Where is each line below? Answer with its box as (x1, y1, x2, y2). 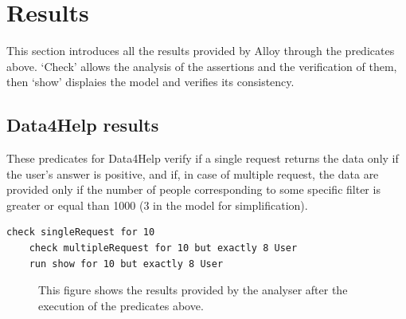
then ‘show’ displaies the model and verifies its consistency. (6, 73, 295, 90)
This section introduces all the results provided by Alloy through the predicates (6, 42, 395, 59)
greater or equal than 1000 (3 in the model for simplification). (6, 196, 308, 213)
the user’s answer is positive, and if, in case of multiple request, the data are (6, 165, 379, 182)
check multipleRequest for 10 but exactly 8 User (29, 242, 298, 254)
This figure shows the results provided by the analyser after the (38, 282, 348, 298)
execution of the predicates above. (38, 297, 204, 313)
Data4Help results (6, 112, 159, 137)
